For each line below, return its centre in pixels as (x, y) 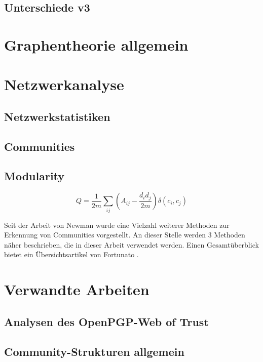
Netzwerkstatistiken (57, 116)
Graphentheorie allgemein (96, 44)
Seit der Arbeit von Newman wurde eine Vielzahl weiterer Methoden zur (117, 225)
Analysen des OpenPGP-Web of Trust (106, 321)
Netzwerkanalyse (64, 84)
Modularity (34, 176)
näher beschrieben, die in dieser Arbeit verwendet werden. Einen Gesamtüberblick (131, 244)
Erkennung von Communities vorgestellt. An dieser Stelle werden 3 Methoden (125, 235)
